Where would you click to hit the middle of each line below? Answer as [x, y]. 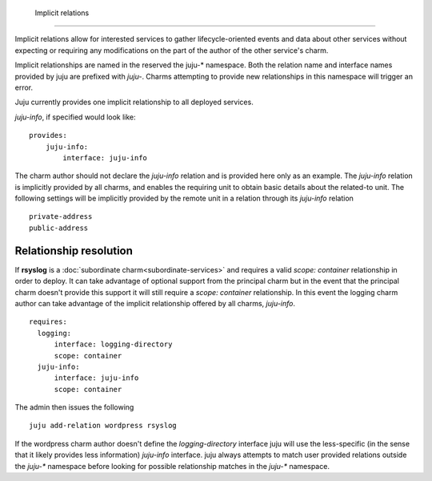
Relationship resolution [74, 251]
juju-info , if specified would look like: [75, 117]
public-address [59, 228]
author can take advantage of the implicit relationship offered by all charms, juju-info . [155, 303]
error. [24, 87]
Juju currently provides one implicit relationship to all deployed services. [134, 102]
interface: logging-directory [113, 344]
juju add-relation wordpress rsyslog [103, 426]
